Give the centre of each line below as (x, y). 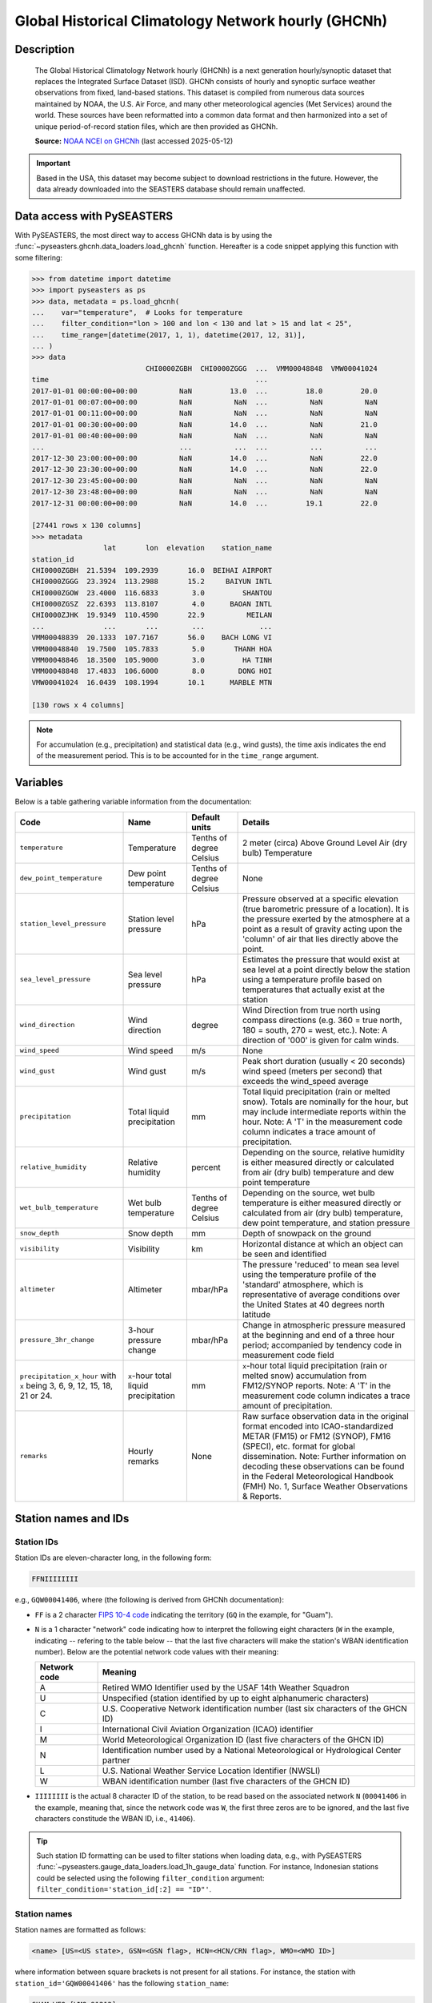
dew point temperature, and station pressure (326, 1223)
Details (256, 822)
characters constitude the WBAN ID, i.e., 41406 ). (115, 1819)
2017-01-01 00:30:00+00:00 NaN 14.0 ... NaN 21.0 (204, 424)
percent (206, 1167)
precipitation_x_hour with (68, 1376)
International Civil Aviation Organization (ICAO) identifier (208, 1729)
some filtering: (39, 257)
